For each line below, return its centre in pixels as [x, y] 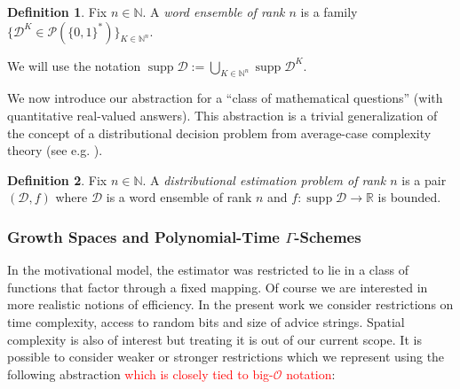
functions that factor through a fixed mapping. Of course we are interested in [218, 287]
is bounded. [409, 197]
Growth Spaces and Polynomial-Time [143, 236]
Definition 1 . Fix [57, 12]
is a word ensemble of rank [179, 197]
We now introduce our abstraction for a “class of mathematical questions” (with [225, 98]
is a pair [424, 179]
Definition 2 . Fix [57, 179]
